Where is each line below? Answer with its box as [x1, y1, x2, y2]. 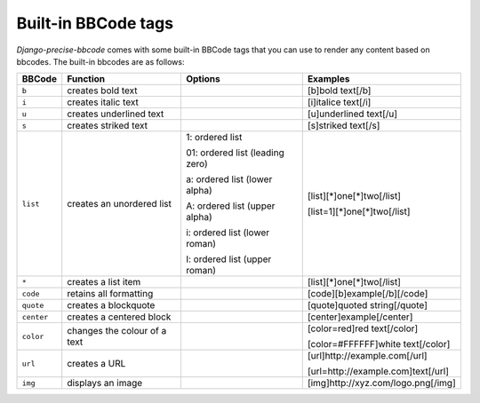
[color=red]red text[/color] [307, 322, 419, 335]
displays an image [67, 377, 143, 390]
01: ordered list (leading [185, 146, 284, 159]
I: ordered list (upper [185, 253, 272, 265]
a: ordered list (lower [185, 173, 273, 186]
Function [67, 73, 106, 85]
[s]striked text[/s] [307, 120, 380, 132]
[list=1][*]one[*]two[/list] [307, 205, 411, 217]
